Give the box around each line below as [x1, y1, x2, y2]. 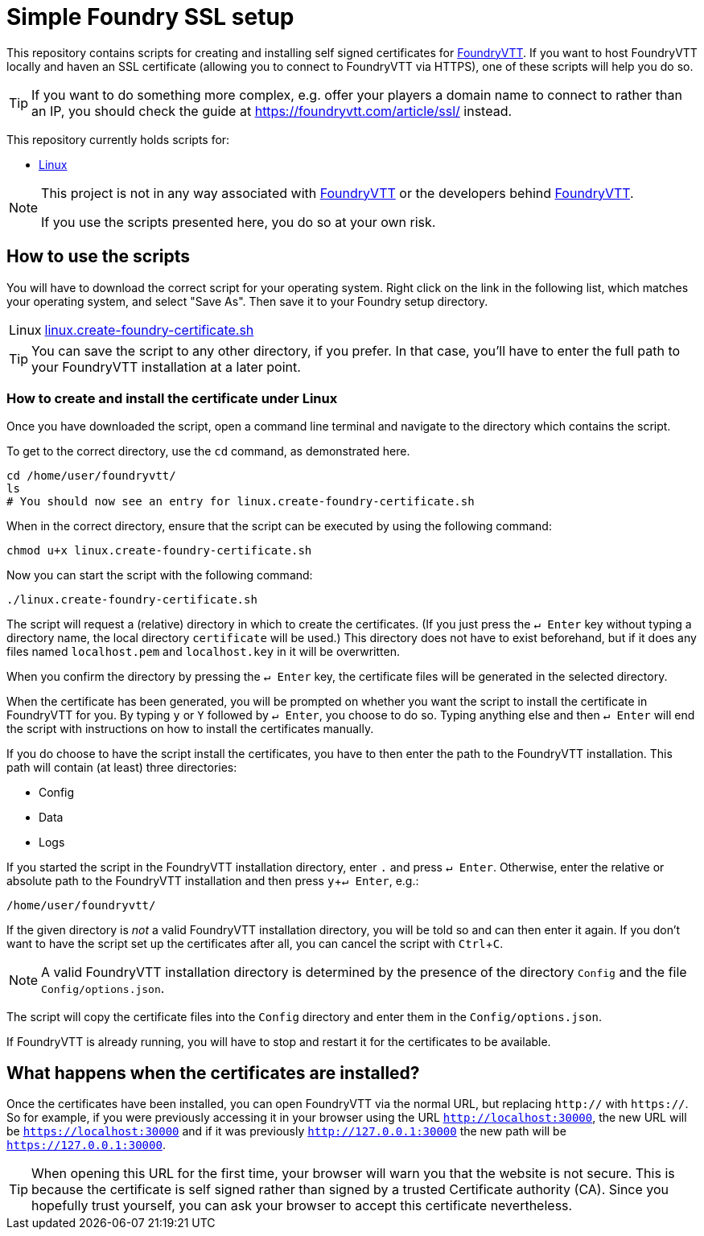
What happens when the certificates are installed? [6, 1062, 420, 1083]
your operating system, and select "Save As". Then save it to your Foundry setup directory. [6, 294, 488, 308]
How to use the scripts [6, 246, 191, 267]
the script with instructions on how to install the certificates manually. [6, 722, 374, 736]
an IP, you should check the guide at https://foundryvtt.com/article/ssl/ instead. [31, 102, 513, 119]
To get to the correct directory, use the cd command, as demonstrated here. [6, 444, 410, 459]
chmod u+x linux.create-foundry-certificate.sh [6, 544, 312, 558]
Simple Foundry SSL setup [6, 3, 294, 31]
